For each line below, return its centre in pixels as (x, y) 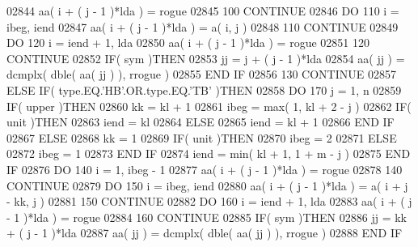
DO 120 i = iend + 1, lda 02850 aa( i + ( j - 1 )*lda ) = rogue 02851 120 (188, 43)
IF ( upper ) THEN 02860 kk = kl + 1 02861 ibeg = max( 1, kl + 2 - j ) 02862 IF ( (209, 106)
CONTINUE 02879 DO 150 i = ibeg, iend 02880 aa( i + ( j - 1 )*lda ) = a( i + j (207, 185)
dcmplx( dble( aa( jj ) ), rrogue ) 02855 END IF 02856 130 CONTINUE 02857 (201, 74)
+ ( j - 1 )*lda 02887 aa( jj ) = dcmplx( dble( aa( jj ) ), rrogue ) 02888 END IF (205, 233)
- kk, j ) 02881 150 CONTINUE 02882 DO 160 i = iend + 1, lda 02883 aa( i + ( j (209, 201)
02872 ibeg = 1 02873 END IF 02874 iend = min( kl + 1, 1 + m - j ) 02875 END (209, 153)
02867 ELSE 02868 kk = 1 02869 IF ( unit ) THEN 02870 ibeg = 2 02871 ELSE (202, 137)
